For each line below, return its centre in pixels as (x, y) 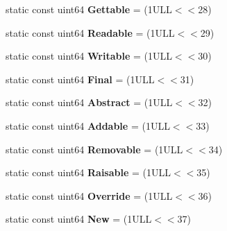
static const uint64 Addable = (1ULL (88, 125)
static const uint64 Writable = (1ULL (89, 56)
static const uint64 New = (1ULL (79, 219)
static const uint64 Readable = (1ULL (90, 32)
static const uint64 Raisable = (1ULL (89, 172)
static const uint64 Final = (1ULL (80, 79)
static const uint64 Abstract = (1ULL (89, 102)
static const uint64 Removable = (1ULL (94, 149)
